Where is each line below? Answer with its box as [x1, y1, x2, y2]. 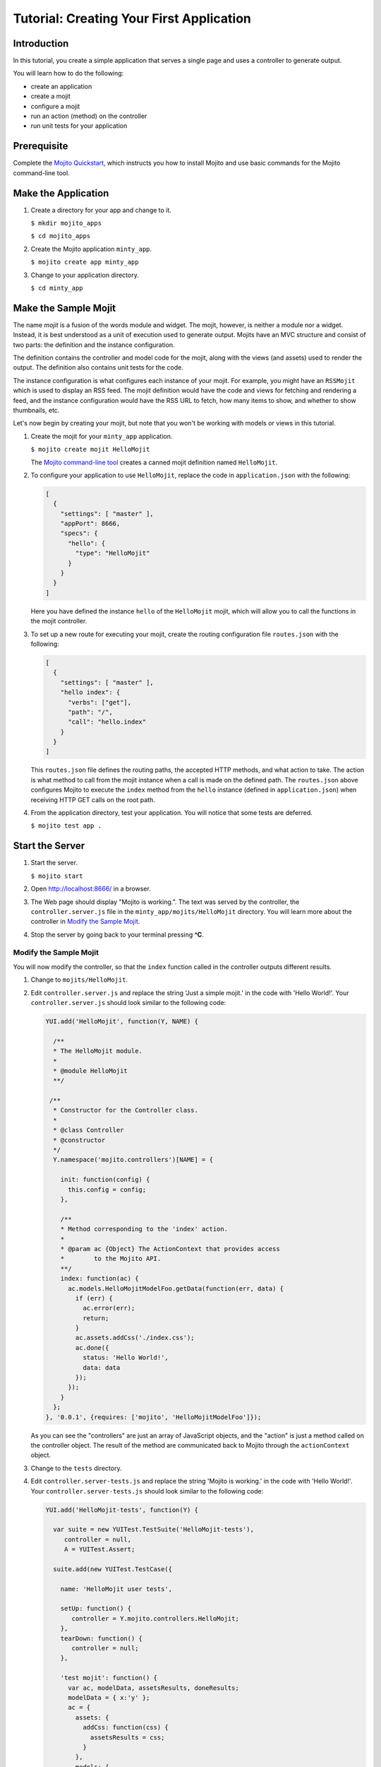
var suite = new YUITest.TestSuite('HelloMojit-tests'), [53, 1525, 254, 1534]
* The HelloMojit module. [53, 1047, 143, 1055]
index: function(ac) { [60, 1274, 139, 1283]
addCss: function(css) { [82, 1723, 169, 1732]
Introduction [13, 37, 69, 49]
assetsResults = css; [90, 1733, 165, 1742]
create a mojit [30, 92, 71, 100]
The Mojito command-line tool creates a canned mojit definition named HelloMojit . [30, 458, 278, 466]
